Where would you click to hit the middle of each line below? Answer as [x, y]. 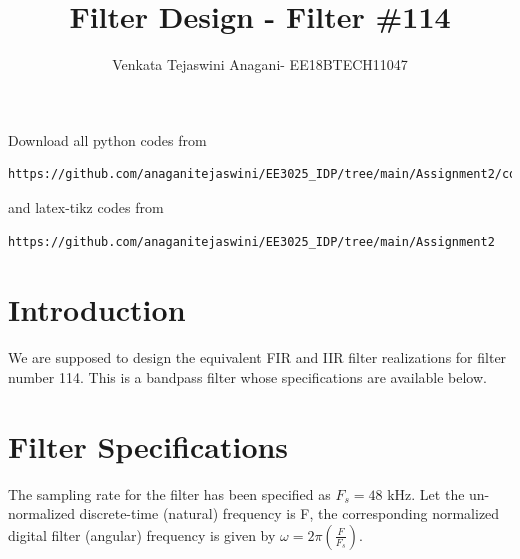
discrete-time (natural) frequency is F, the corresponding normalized [289, 513]
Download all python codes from [107, 139]
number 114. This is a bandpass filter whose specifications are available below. [247, 376]
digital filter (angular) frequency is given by [142, 534]
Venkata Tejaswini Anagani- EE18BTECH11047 [260, 64]
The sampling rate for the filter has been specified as [169, 493]
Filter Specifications [148, 445]
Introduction [97, 309]
